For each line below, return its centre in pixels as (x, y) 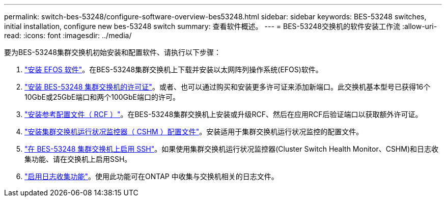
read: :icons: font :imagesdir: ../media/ (68, 35)
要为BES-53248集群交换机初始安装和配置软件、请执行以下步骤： (113, 52)
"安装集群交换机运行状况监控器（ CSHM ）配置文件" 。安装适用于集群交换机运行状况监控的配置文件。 (194, 132)
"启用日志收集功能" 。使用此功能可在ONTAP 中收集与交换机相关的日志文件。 (151, 176)
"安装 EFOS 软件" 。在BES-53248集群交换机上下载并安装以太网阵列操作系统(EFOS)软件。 (174, 69)
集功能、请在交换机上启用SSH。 (78, 159)
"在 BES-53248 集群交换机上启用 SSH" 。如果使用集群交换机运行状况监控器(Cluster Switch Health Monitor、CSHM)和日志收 (232, 149)
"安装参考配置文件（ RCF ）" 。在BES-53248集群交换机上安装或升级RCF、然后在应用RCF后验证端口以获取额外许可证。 (224, 114)
